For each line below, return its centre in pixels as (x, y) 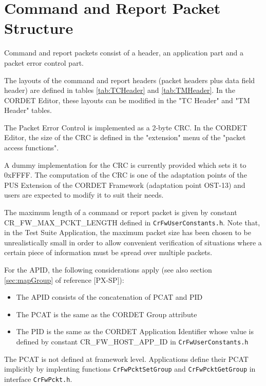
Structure (39, 28)
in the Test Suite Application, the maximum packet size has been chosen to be (128, 232)
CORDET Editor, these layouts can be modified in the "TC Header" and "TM (127, 100)
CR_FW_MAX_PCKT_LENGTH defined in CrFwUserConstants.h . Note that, (132, 222)
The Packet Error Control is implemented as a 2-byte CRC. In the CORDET (126, 127)
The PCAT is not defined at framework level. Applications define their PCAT (126, 359)
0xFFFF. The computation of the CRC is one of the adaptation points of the (126, 175)
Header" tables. (28, 110)
